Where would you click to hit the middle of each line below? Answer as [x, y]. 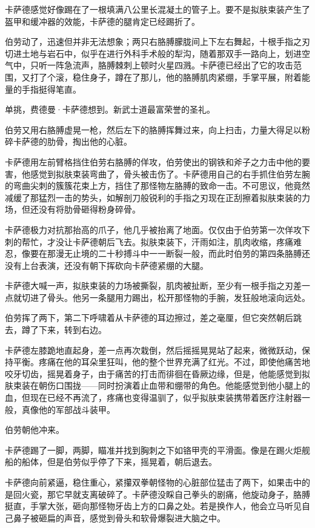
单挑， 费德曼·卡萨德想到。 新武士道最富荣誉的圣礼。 [110, 109]
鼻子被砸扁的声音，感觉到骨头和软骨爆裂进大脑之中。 [119, 517]
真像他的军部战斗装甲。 [68, 409]
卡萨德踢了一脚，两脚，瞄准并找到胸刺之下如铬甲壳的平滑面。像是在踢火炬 [153, 450]
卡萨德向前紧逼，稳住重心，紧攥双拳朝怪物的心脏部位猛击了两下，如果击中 [153, 482]
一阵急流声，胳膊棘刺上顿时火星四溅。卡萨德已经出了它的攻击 [170, 65]
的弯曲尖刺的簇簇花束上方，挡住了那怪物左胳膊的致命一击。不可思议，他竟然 [157, 186]
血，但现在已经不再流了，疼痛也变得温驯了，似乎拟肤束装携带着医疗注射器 [153, 398]
